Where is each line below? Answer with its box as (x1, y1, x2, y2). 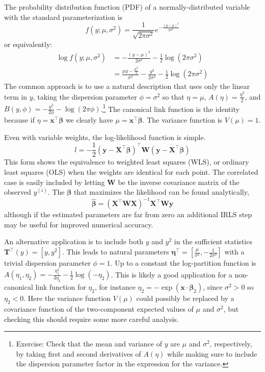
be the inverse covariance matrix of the (118, 176, 240, 187)
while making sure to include (167, 348, 257, 359)
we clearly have (65, 114, 113, 125)
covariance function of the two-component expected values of (4, 304, 194, 314)
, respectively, (209, 338, 252, 349)
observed (4, 187, 32, 197)
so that (162, 91, 184, 102)
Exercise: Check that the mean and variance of (16, 338, 162, 349)
